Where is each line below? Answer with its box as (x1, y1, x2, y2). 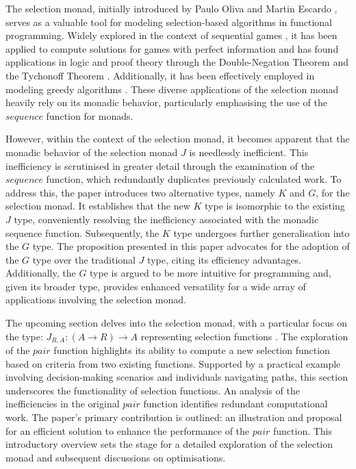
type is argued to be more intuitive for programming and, (90, 266, 331, 280)
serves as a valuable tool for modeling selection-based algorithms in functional (5, 14, 332, 29)
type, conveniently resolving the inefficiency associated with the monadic (14, 212, 319, 226)
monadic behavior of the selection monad (5, 144, 178, 159)
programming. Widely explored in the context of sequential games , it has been (5, 28, 338, 42)
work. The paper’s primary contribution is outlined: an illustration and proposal (5, 410, 342, 424)
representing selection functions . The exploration (140, 329, 348, 343)
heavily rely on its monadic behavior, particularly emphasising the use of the (5, 95, 327, 110)
